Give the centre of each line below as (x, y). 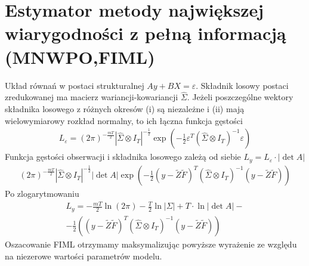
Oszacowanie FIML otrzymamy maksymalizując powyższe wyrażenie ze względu (151, 244)
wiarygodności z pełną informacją (146, 33)
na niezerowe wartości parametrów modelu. (84, 256)
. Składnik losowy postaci (242, 85)
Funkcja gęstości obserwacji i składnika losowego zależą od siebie (123, 157)
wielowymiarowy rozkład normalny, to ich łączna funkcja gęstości (124, 120)
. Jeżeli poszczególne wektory (240, 97)
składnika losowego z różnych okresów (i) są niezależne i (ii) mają (125, 108)
